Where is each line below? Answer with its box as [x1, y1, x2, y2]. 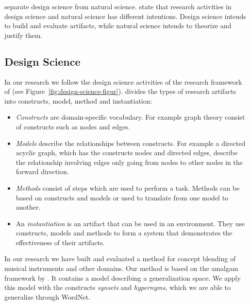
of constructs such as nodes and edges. [16, 121, 130, 131]
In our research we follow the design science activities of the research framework [4, 76, 242, 87]
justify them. [4, 30, 43, 40]
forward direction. [16, 166, 69, 177]
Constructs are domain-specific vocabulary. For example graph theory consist [16, 112, 245, 122]
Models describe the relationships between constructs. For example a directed [16, 138, 246, 148]
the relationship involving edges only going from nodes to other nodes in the [16, 157, 243, 167]
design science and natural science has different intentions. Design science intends [4, 11, 246, 21]
